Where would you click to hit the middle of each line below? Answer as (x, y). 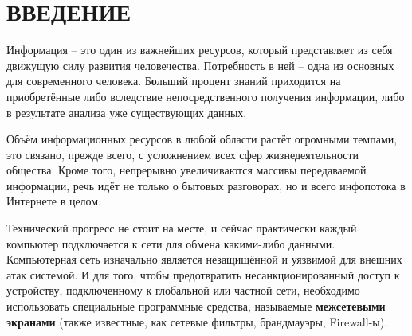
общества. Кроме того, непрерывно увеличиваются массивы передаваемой (186, 170)
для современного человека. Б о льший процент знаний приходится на (174, 81)
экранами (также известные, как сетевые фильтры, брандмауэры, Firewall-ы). (197, 321)
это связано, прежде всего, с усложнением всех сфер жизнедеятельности (183, 154)
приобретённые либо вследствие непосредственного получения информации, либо (206, 96)
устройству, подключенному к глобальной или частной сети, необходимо (183, 290)
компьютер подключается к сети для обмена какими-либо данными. (171, 243)
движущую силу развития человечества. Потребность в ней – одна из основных (200, 65)
